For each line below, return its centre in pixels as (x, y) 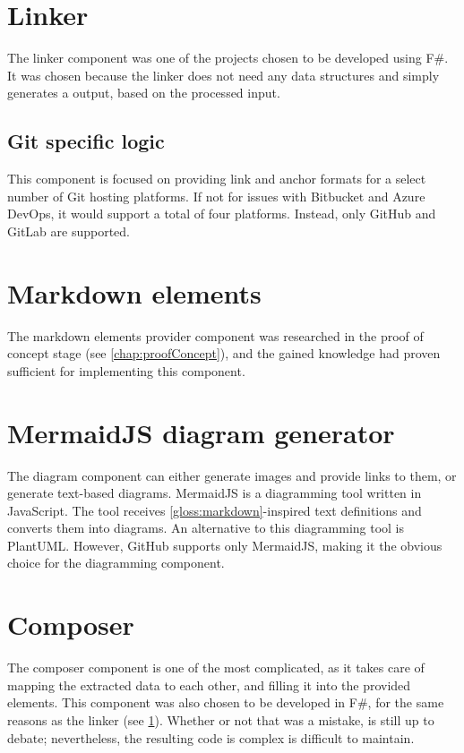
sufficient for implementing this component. (126, 370)
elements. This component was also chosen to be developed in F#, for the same (226, 702)
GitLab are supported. (69, 231)
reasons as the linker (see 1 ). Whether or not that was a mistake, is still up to (221, 719)
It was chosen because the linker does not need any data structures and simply (223, 75)
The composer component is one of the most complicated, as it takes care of (216, 667)
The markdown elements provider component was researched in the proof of (215, 335)
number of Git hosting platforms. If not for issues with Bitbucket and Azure (216, 196)
